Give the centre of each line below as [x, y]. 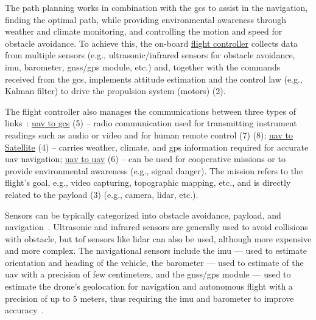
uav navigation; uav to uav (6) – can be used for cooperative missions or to [145, 159]
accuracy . [25, 310]
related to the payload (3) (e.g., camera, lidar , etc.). [102, 194]
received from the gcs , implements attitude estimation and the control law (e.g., [154, 79]
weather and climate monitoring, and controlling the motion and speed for [144, 31]
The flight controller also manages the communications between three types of [150, 111]
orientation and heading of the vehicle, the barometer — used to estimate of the [154, 262]
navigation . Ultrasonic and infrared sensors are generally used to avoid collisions [156, 227]
